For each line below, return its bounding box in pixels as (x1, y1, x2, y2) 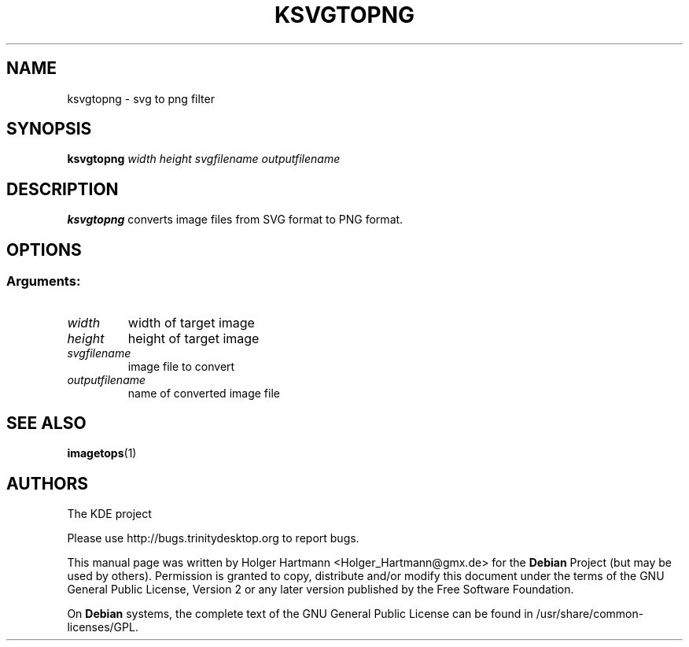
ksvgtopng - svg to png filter (67, 91, 215, 105)
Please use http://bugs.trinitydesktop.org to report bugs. (67, 531, 359, 545)
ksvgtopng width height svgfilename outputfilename (67, 152, 341, 166)
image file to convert (127, 359, 235, 373)
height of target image (127, 330, 260, 346)
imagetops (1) (67, 446, 137, 460)
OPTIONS (6, 239, 82, 260)
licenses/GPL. (67, 620, 138, 634)
